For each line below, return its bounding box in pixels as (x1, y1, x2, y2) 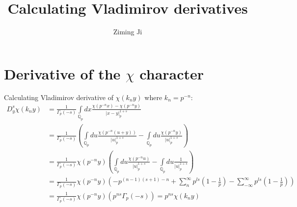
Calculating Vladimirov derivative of (4, 92, 113, 102)
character (139, 63, 204, 83)
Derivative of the (4, 63, 121, 83)
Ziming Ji (113, 26, 142, 37)
